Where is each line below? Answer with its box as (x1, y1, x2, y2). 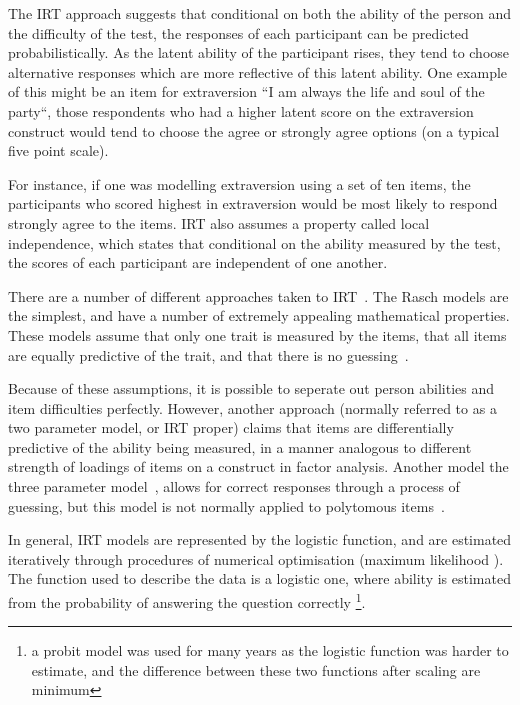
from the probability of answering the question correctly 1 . (8, 589, 366, 612)
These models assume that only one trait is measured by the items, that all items (8, 324, 507, 345)
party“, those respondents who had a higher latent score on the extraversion (8, 100, 474, 121)
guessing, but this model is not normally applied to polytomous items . (8, 495, 445, 516)
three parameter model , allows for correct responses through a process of (8, 476, 460, 497)
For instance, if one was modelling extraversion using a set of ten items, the (8, 173, 471, 194)
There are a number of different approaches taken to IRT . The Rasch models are (8, 285, 509, 306)
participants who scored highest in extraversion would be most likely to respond (8, 193, 498, 214)
